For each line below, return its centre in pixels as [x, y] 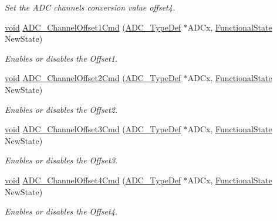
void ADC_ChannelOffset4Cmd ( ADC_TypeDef [93, 180]
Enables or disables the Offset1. [61, 58]
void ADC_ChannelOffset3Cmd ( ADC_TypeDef [93, 129]
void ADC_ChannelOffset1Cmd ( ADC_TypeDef [93, 27]
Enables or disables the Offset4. [61, 211]
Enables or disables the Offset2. [61, 109]
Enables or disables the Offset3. [61, 160]
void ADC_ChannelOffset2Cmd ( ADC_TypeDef [93, 78]
